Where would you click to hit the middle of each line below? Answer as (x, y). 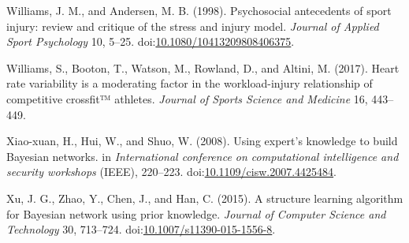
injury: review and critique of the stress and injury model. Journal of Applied (193, 26)
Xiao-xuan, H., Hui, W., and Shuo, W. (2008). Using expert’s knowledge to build (202, 141)
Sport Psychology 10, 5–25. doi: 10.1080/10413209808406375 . (151, 41)
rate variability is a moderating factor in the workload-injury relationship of (190, 83)
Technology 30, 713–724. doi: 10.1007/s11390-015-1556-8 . (141, 229)
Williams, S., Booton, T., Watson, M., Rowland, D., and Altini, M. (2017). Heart (203, 67)
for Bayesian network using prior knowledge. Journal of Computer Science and (196, 213)
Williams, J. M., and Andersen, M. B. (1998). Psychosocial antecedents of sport (199, 10)
